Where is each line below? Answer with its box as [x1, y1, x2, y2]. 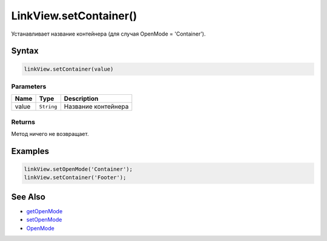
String [39, 103, 58, 110]
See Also [11, 191, 45, 202]
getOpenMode [26, 207, 63, 214]
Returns [11, 118, 36, 126]
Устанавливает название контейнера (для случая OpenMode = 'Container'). [11, 30, 206, 37]
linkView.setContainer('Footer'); [24, 174, 127, 181]
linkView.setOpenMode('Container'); [24, 166, 133, 173]
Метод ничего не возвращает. [11, 130, 89, 138]
